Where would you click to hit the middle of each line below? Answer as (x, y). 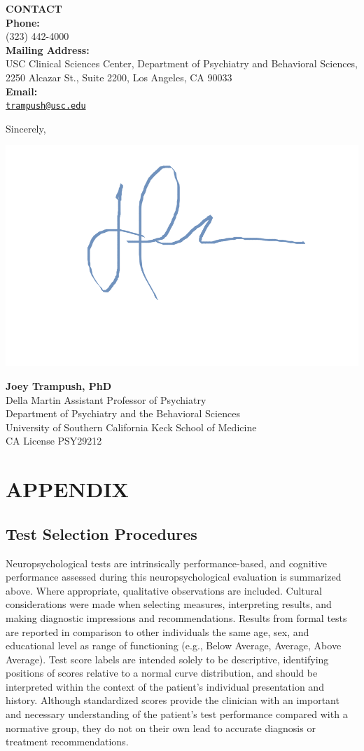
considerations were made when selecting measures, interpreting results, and (169, 604)
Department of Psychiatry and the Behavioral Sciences (123, 413)
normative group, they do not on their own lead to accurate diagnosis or (161, 728)
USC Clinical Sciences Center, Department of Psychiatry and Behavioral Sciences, (182, 63)
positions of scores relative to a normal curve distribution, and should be (162, 673)
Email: (22, 91)
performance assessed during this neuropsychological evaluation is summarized (174, 577)
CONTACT (34, 8)
